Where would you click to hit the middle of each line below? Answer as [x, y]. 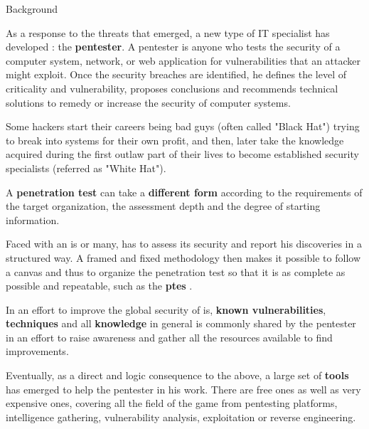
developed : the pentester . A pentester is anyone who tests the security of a [173, 47]
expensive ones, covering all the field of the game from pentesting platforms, [172, 403]
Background [32, 9]
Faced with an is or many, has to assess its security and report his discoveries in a [184, 244]
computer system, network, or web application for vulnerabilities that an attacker [183, 60]
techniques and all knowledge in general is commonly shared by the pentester [181, 323]
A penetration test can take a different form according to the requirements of [184, 192]
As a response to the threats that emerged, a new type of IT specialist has [168, 32]
